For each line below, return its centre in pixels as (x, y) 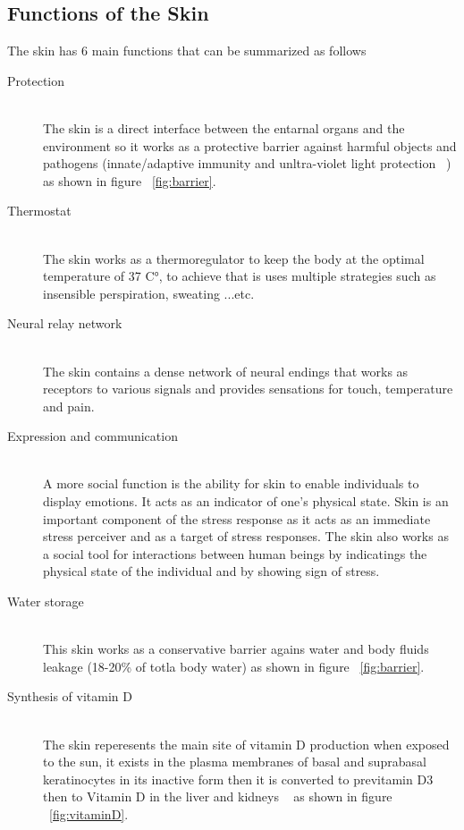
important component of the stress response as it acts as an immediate (237, 518)
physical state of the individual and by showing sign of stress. (211, 571)
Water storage (46, 601)
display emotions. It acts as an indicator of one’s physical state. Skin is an (246, 501)
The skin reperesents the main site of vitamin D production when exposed (246, 744)
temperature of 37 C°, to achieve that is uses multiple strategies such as (240, 276)
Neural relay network (65, 323)
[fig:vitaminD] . (89, 813)
